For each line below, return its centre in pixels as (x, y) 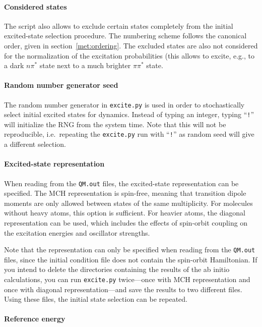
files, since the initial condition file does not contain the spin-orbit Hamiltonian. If (131, 259)
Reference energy (35, 319)
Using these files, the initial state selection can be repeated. (96, 299)
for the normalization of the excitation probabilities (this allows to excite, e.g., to (129, 55)
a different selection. (35, 144)
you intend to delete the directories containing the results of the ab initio (117, 269)
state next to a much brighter (85, 65)
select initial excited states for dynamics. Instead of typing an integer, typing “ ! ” (129, 114)
